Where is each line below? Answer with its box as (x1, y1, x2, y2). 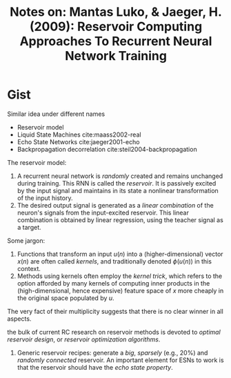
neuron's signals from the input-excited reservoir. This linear (17, 208, 190, 217)
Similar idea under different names (7, 110, 106, 118)
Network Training (64, 48, 168, 64)
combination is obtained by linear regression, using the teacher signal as (17, 215, 224, 224)
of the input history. (17, 194, 73, 202)
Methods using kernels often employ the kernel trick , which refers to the (17, 272, 223, 280)
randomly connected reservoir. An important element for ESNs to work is (17, 356, 224, 364)
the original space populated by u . (17, 294, 115, 302)
